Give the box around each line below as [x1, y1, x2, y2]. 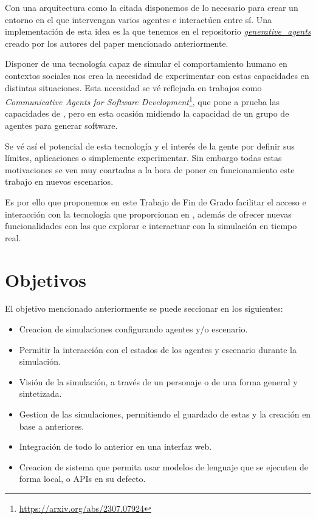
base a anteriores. [19, 419, 84, 432]
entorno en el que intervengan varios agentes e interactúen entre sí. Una [5, 13, 272, 26]
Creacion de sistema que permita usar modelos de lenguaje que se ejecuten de [19, 460, 309, 473]
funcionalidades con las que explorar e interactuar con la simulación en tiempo [5, 219, 297, 232]
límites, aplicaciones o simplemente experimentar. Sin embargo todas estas [5, 151, 282, 164]
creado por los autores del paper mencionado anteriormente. [5, 36, 228, 49]
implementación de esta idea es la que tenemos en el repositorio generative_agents [5, 25, 311, 38]
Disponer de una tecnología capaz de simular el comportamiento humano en [5, 57, 287, 70]
